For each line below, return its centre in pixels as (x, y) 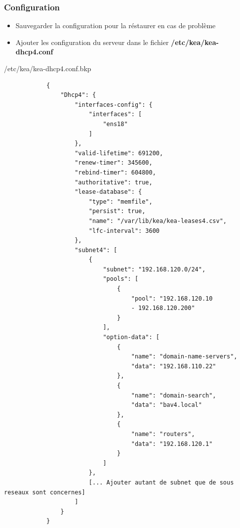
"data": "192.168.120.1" (172, 444)
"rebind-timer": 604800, (115, 172)
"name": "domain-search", (174, 395)
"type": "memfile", (120, 201)
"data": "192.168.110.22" (174, 366)
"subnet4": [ (96, 250)
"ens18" (115, 124)
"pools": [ (121, 279)
